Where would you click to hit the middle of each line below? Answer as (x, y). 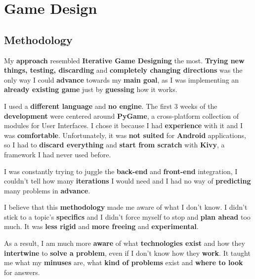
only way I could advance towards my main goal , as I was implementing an (122, 79)
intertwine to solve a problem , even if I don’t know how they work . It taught (127, 253)
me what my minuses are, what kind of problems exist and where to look (124, 262)
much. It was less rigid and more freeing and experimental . (101, 226)
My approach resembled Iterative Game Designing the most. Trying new (124, 60)
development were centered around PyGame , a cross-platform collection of (121, 116)
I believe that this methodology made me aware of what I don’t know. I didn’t (126, 207)
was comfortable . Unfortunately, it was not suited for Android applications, (125, 135)
